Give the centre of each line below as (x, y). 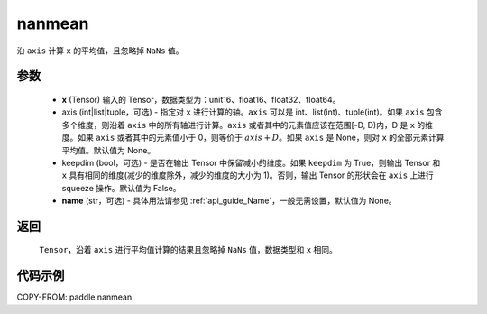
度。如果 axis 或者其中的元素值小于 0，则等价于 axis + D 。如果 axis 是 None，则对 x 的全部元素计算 (253, 138)
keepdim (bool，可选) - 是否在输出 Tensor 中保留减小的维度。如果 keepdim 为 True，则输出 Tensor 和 (251, 162)
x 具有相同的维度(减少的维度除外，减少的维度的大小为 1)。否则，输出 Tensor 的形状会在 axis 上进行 (248, 175)
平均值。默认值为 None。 (109, 150)
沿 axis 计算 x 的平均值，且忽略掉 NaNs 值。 (100, 51)
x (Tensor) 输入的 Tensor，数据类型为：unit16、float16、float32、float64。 (201, 99)
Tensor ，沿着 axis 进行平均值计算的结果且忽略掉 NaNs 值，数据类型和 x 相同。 (188, 250)
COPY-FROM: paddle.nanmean (74, 297)
